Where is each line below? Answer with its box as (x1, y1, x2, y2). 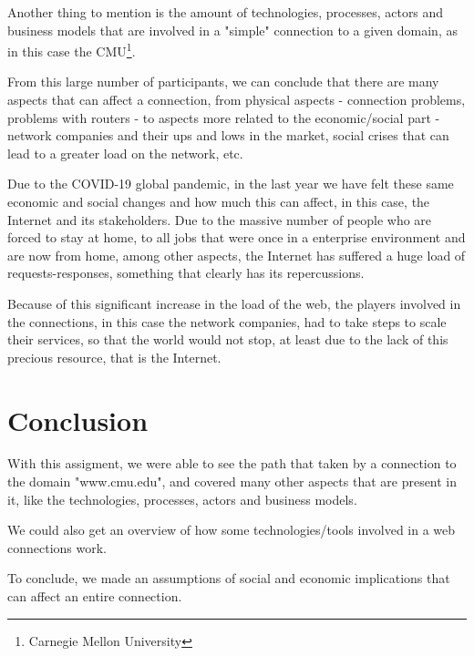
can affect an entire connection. (7, 587, 182, 606)
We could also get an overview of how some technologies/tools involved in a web (7, 520, 456, 539)
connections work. (7, 538, 108, 557)
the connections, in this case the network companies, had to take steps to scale (7, 312, 447, 331)
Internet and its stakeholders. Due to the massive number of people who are (7, 210, 432, 229)
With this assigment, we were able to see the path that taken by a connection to (7, 454, 457, 473)
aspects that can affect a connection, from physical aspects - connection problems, (7, 90, 466, 109)
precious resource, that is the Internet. (7, 347, 222, 366)
